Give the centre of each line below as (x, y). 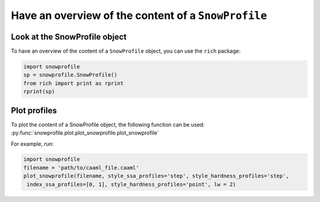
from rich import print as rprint (73, 83)
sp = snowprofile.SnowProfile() (71, 75)
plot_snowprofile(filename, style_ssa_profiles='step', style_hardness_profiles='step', (156, 176)
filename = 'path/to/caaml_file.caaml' (81, 168)
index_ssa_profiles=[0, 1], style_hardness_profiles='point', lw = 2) (132, 184)
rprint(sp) (39, 92)
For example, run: (32, 144)
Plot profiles (34, 110)
